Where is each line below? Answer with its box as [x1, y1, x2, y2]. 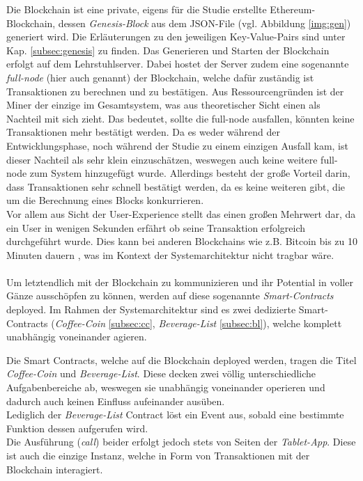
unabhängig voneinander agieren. [6, 329, 147, 344]
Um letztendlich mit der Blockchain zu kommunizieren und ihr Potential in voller [6, 274, 353, 289]
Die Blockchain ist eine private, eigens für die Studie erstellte [6, 2, 267, 16]
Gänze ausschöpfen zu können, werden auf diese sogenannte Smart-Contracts [6, 288, 334, 303]
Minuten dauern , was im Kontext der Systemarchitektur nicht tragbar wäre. [6, 247, 334, 262]
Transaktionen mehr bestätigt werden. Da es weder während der [6, 125, 281, 139]
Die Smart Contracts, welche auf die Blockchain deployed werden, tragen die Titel [6, 352, 357, 367]
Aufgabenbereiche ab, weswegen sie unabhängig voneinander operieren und [6, 380, 325, 395]
